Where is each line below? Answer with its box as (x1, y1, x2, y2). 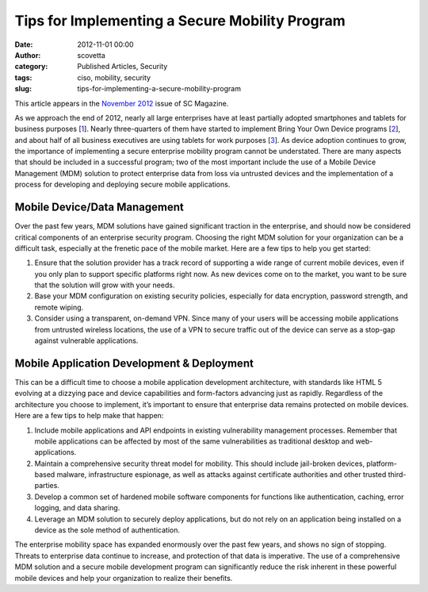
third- (388, 470, 407, 479)
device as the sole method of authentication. (34, 525, 181, 535)
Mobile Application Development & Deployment (14, 356, 254, 370)
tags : (14, 72, 32, 83)
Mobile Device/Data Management (14, 201, 184, 214)
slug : (14, 84, 32, 94)
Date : (14, 40, 33, 49)
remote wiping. (34, 302, 84, 312)
